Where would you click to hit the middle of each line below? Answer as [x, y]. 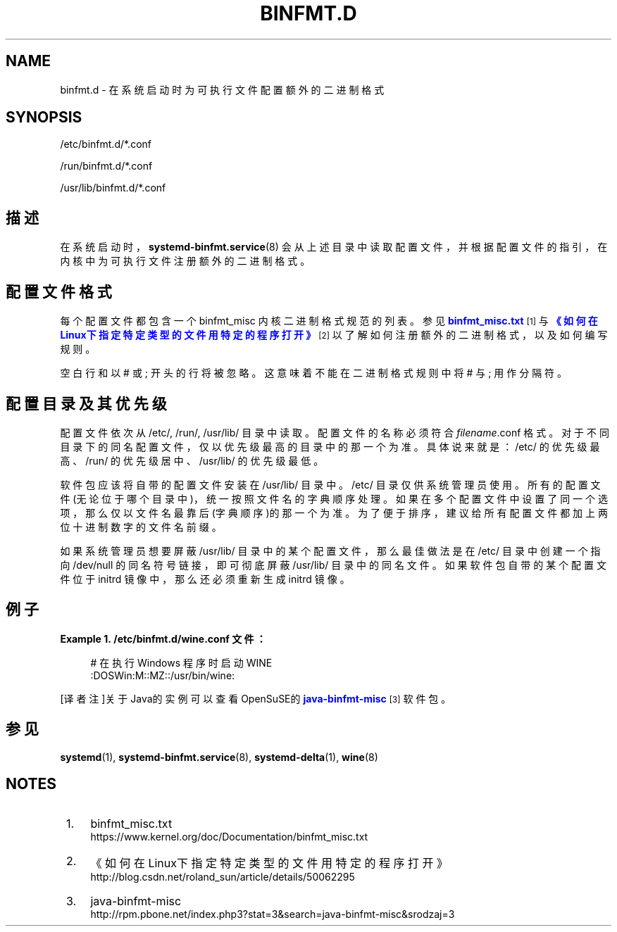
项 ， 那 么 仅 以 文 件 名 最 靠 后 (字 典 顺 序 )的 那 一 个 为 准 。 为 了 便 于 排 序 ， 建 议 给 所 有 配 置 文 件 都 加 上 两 [334, 512]
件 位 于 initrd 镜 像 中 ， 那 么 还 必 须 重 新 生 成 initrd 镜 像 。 [205, 579]
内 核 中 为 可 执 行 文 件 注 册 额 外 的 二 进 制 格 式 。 [185, 261]
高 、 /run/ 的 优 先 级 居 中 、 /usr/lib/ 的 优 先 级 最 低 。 [192, 460]
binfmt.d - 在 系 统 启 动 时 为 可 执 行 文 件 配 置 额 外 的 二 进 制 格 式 [222, 89]
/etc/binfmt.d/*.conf [106, 144]
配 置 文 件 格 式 [59, 291]
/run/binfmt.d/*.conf [106, 166]
